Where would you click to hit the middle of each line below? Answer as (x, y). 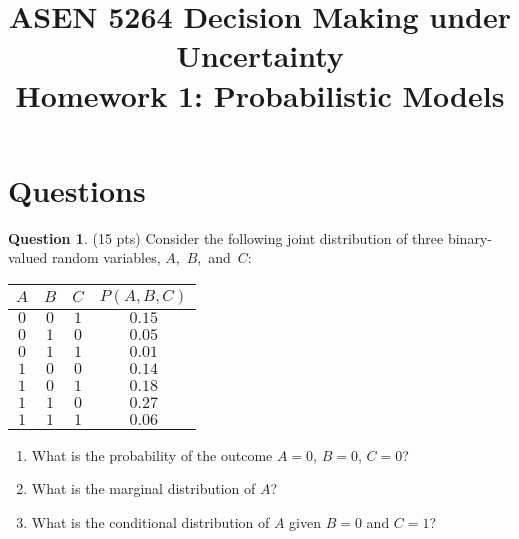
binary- (469, 237)
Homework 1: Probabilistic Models (260, 94)
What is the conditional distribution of (150, 522)
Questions (77, 189)
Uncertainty (260, 55)
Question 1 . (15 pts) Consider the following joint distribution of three (226, 237)
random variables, (106, 257)
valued (28, 257)
